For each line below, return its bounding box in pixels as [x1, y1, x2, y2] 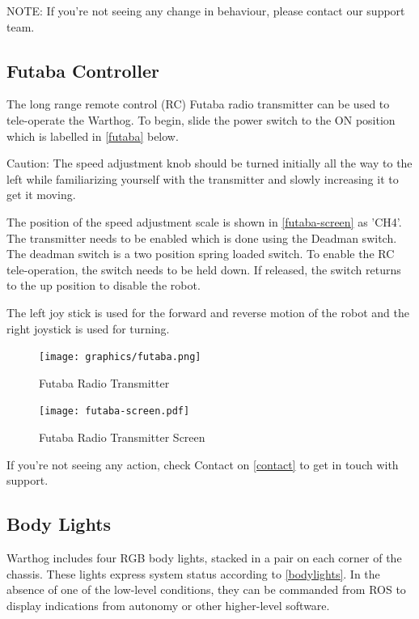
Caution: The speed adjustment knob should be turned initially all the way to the [6, 155, 413, 172]
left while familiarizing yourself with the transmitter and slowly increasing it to [6, 170, 399, 187]
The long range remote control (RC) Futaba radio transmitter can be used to [6, 95, 390, 112]
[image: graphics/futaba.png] [39, 351, 201, 363]
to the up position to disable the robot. [6, 277, 201, 294]
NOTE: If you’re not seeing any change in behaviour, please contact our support [6, 2, 405, 19]
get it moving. [6, 186, 76, 203]
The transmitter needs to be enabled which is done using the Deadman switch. [6, 229, 397, 246]
